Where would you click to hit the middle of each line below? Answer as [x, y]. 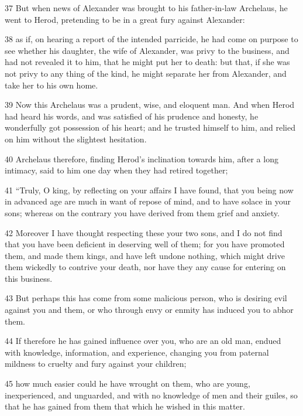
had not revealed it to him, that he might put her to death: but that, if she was [147, 62]
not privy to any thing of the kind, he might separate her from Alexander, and [146, 73]
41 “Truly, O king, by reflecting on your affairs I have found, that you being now [149, 190]
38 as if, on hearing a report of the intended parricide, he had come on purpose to [151, 39]
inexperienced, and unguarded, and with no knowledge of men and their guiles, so [151, 395]
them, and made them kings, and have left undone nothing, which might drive [145, 255]
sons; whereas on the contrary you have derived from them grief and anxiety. [142, 212]
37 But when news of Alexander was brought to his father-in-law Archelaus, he [146, 8]
